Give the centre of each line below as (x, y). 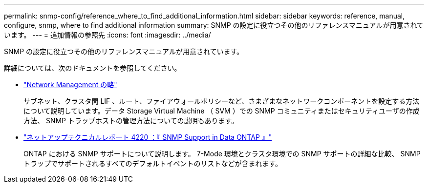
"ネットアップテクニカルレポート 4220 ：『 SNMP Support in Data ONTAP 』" (148, 137)
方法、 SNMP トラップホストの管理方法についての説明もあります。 (131, 121)
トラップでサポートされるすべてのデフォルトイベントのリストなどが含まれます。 (153, 163)
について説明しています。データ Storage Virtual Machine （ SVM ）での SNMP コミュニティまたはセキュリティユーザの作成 (222, 111)
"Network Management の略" (70, 84)
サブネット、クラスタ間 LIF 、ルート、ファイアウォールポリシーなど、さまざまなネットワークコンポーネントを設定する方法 (222, 101)
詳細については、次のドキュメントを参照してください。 (93, 68)
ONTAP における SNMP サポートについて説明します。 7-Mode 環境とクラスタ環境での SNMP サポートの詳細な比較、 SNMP (222, 154)
